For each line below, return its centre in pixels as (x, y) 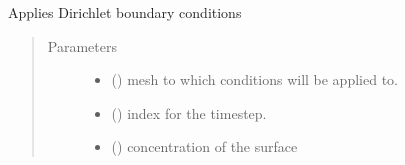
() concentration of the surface (204, 146)
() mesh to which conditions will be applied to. (254, 79)
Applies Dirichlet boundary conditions (125, 12)
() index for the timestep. (189, 112)
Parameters (82, 45)
